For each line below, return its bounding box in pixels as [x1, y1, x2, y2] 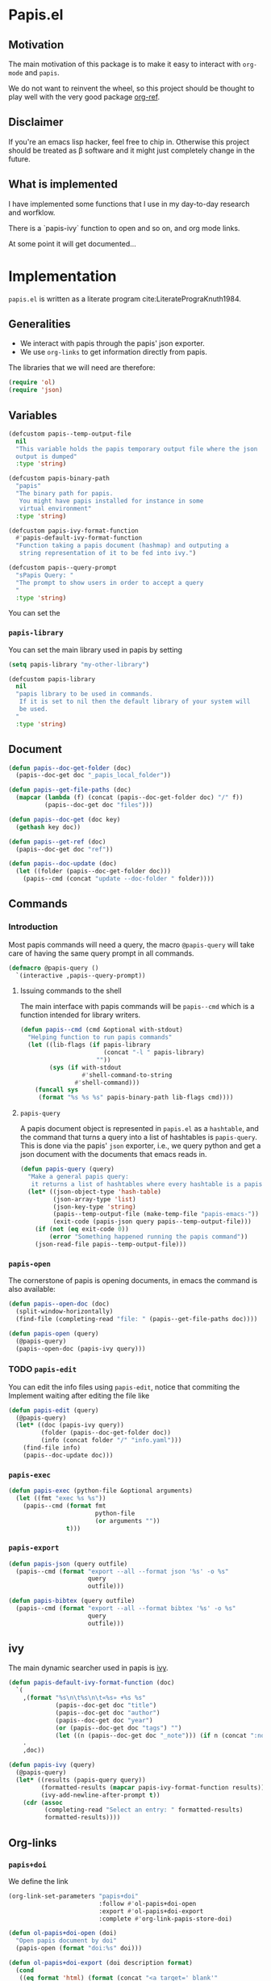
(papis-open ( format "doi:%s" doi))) [15, 1945, 143, 1953]
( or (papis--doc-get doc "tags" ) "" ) [55, 1723, 182, 1732]
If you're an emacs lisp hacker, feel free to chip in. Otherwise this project [8, 137, 250, 146]
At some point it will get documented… [8, 238, 137, 248]
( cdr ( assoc [23, 1798, 63, 1806]
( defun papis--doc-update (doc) [8, 860, 117, 868]
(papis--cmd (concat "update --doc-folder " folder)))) [23, 875, 215, 883]
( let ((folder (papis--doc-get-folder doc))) [15, 867, 172, 876]
